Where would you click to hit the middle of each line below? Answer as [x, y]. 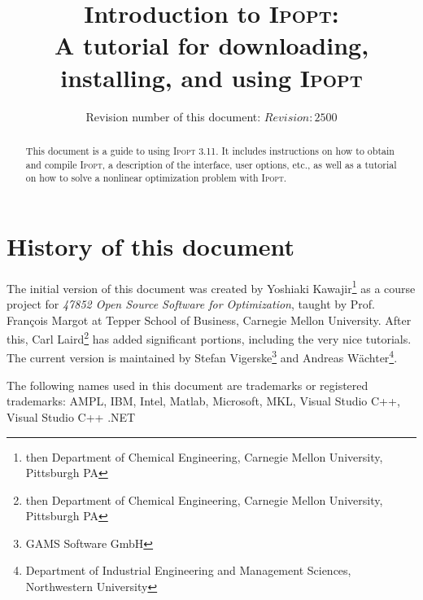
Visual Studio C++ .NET [71, 416]
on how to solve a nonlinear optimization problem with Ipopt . [156, 178]
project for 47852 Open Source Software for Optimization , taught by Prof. [191, 304]
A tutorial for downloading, [211, 45]
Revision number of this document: [173, 116]
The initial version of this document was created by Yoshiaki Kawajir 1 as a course [211, 287]
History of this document [151, 245]
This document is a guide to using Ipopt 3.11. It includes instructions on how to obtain [210, 150]
